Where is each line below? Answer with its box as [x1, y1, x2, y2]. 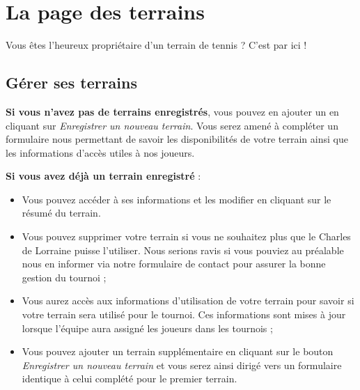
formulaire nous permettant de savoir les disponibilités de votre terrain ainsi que [6, 132, 348, 146]
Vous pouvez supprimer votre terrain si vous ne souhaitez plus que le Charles [22, 229, 351, 244]
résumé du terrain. [22, 205, 101, 220]
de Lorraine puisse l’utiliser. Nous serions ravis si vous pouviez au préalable [22, 242, 344, 257]
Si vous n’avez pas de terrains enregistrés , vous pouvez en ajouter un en [6, 104, 339, 118]
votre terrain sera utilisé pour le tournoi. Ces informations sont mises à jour [22, 307, 346, 322]
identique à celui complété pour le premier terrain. [22, 371, 237, 386]
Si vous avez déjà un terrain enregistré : [6, 169, 201, 183]
